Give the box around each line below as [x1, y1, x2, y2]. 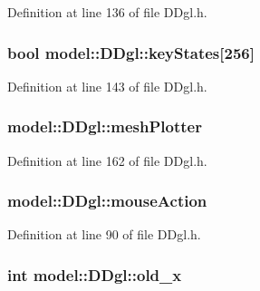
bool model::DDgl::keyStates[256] [7, 41, 255, 63]
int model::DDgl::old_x [7, 263, 182, 286]
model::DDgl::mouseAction [7, 189, 207, 212]
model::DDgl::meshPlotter [7, 115, 202, 138]
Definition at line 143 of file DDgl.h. [7, 76, 207, 95]
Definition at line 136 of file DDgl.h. [7, 3, 207, 21]
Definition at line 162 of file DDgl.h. [7, 150, 207, 170]
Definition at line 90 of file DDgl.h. [7, 225, 201, 244]
